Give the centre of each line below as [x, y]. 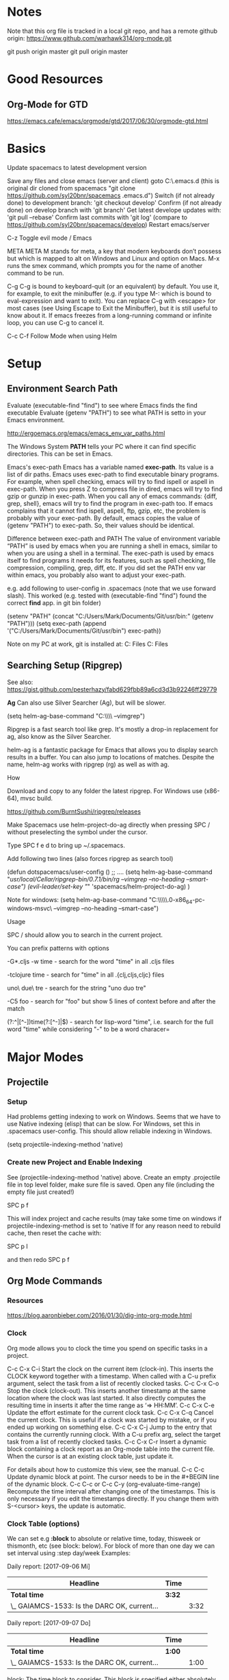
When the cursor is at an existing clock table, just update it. [91, 1456]
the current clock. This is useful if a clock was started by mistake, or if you [112, 1420]
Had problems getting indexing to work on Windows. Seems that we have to [114, 1117]
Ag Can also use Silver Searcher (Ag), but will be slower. [86, 703]
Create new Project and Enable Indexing [75, 1162]
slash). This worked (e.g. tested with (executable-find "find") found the [107, 595]
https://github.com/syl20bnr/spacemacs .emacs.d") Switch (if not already [111, 195]
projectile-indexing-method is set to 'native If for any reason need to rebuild [114, 1226]
